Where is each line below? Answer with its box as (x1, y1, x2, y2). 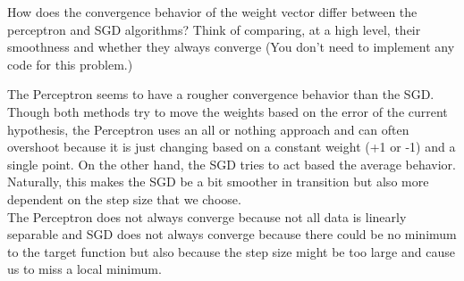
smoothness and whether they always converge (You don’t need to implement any (7, 37, 455, 56)
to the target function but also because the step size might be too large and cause (7, 242, 455, 260)
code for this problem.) (7, 54, 133, 73)
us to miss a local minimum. (7, 260, 162, 278)
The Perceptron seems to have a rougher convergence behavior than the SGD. (7, 85, 434, 103)
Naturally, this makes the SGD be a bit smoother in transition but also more (7, 172, 429, 191)
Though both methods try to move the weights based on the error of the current (7, 102, 448, 120)
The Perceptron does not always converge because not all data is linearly (7, 207, 407, 226)
